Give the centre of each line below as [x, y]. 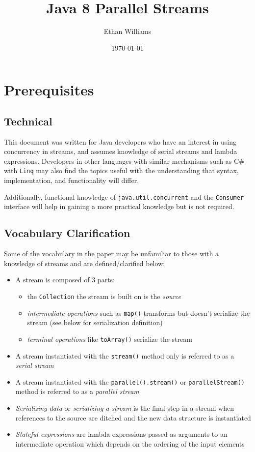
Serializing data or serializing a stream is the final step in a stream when [125, 408]
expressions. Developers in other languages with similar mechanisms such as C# [124, 161]
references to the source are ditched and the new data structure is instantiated [133, 417]
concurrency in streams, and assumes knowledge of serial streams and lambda [121, 151]
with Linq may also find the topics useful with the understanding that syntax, [121, 170]
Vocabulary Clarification [67, 233]
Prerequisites [49, 90]
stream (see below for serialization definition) [95, 322]
